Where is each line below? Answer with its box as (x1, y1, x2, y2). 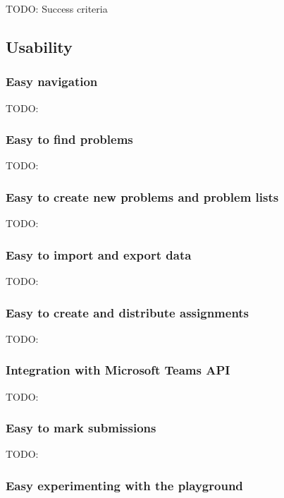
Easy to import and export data (6, 245, 192, 263)
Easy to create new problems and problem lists (6, 188, 279, 205)
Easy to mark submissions (6, 419, 156, 437)
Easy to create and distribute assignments (6, 303, 249, 321)
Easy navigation (6, 73, 98, 90)
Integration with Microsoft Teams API (6, 361, 230, 379)
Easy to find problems (6, 130, 133, 148)
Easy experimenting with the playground (6, 476, 243, 494)
